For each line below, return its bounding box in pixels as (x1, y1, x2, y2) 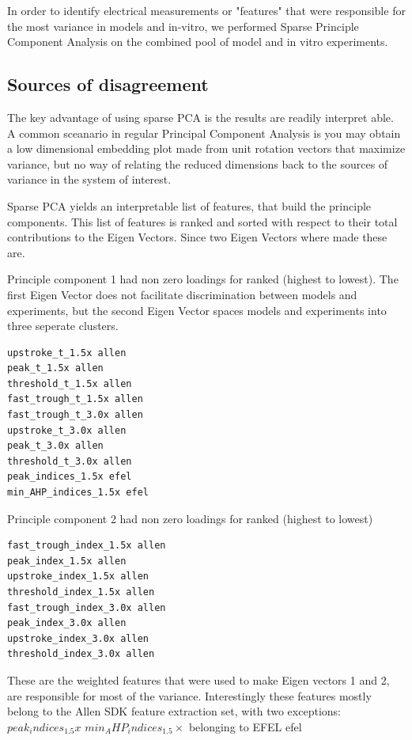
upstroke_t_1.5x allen (7, 347, 127, 359)
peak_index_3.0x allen (7, 617, 127, 629)
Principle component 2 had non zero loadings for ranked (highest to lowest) (7, 510, 373, 526)
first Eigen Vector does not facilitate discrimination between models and (7, 286, 357, 302)
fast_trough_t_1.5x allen (7, 393, 143, 405)
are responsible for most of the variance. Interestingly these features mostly (7, 687, 372, 704)
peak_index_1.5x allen (7, 555, 127, 567)
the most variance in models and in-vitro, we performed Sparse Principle (7, 17, 359, 34)
